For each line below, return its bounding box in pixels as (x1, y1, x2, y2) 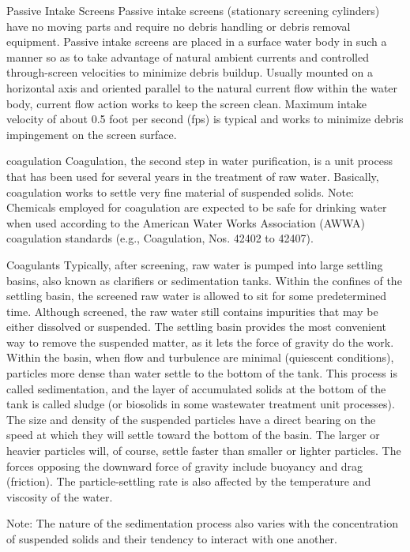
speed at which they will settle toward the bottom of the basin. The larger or (6, 426, 380, 443)
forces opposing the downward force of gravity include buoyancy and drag (6, 457, 363, 474)
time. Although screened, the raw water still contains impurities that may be (6, 302, 378, 319)
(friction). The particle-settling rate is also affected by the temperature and (6, 473, 371, 490)
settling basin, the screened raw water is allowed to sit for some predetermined (6, 287, 386, 304)
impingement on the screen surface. (6, 126, 177, 142)
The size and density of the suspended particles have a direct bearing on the (6, 411, 376, 427)
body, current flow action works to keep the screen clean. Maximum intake (6, 95, 367, 111)
